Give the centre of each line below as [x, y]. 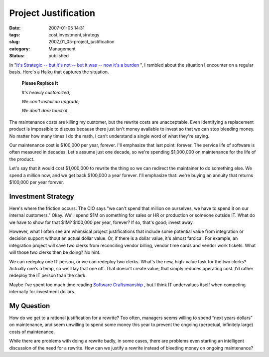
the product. [22, 159]
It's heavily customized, [46, 92]
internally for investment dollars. [42, 292]
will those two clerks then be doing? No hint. [55, 252]
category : [20, 49]
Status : [17, 56]
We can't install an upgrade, [51, 102]
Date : [15, 28]
